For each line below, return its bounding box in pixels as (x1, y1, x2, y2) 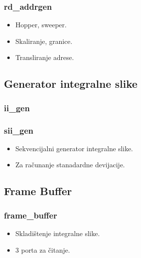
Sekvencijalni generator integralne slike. (15, 143, 133, 153)
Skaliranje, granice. (15, 36, 72, 46)
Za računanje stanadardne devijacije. (15, 159, 125, 170)
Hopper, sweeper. (15, 20, 67, 30)
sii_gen (4, 124, 34, 136)
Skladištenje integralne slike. (15, 228, 100, 238)
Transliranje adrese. (15, 52, 74, 62)
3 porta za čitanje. (15, 244, 70, 255)
